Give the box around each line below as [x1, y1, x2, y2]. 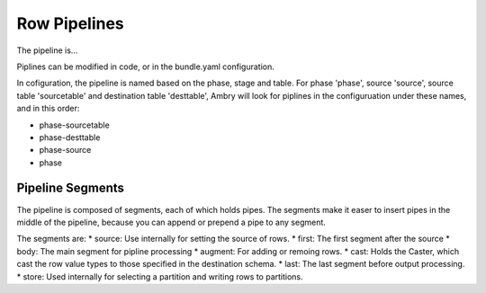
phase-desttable [39, 131, 101, 143]
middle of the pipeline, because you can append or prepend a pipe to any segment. [16, 217, 326, 227]
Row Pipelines [16, 13, 125, 33]
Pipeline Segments [16, 181, 125, 196]
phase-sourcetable [39, 120, 110, 130]
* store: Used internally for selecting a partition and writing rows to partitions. [16, 271, 303, 282]
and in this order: [16, 103, 80, 114]
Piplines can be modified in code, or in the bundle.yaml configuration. [16, 61, 274, 72]
